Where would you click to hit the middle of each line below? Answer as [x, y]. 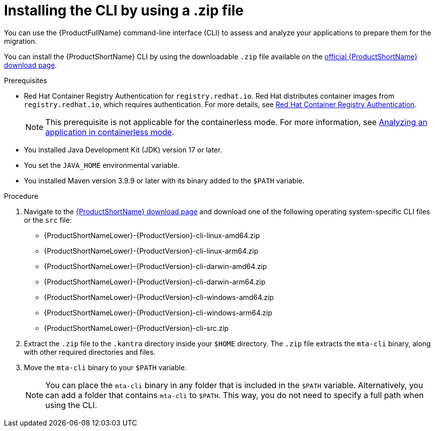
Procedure [21, 196]
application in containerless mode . [110, 132]
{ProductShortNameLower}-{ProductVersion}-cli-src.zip [136, 328]
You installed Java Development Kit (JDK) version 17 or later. [123, 149]
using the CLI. [71, 405]
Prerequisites [26, 80]
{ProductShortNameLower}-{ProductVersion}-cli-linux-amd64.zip [152, 235]
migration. [21, 41]
